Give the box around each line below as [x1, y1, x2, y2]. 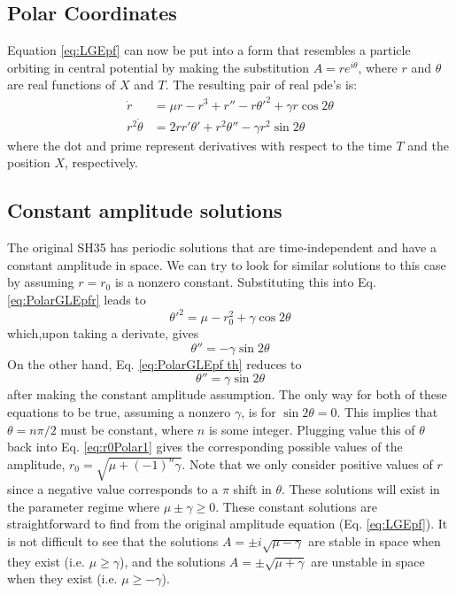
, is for [241, 402, 276, 420]
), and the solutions [120, 552, 226, 570]
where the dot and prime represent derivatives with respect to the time [7, 135, 392, 154]
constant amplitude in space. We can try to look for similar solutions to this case [7, 255, 446, 274]
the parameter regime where [7, 497, 160, 515]
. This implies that [336, 402, 438, 420]
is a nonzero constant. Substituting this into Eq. [114, 273, 376, 291]
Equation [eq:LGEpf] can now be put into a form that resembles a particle [7, 41, 411, 59]
